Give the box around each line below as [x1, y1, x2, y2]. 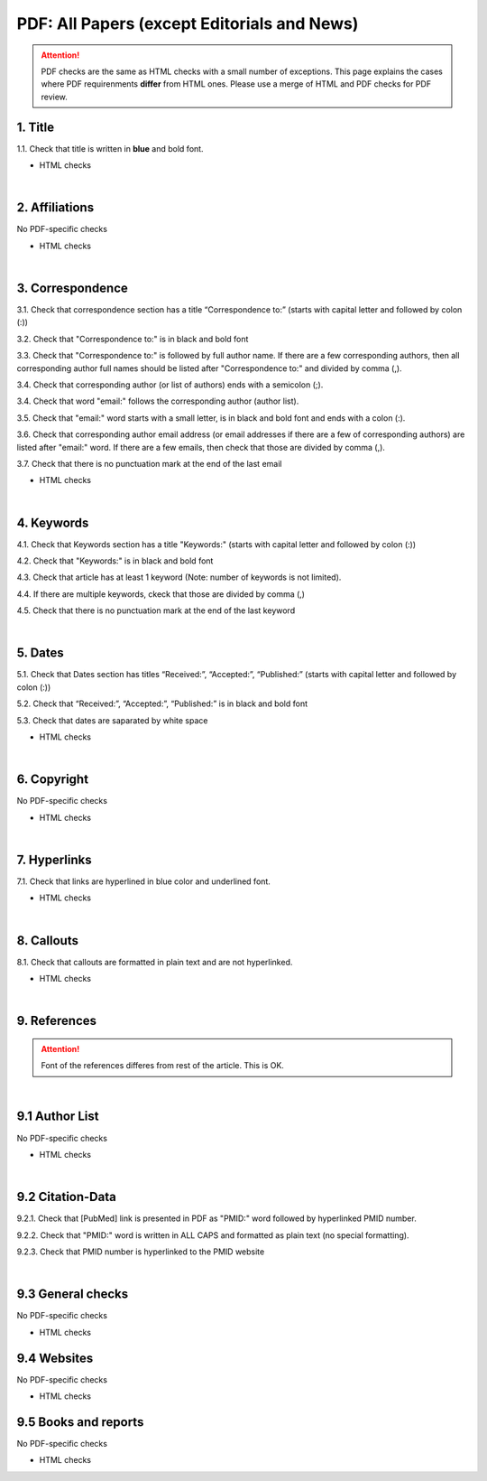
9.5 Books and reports [16, 1414, 144, 1430]
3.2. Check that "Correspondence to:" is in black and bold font [16, 333, 249, 344]
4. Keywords [16, 515, 89, 530]
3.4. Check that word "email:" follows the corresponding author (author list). [16, 396, 299, 406]
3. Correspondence [16, 280, 128, 295]
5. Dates [16, 646, 65, 661]
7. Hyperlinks [16, 852, 92, 867]
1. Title [16, 119, 55, 135]
